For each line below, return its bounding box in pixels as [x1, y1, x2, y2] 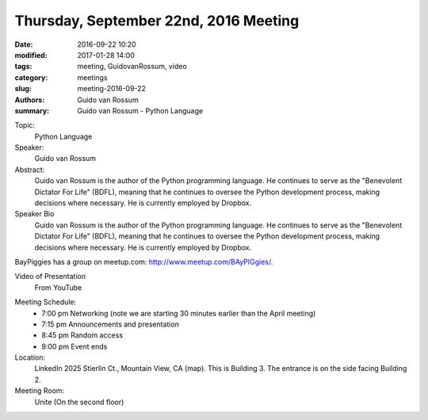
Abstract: [14, 165, 45, 174]
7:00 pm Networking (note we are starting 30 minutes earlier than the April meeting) [41, 308, 316, 318]
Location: [14, 353, 45, 362]
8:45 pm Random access [41, 330, 123, 340]
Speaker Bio [14, 209, 55, 219]
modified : [14, 50, 48, 59]
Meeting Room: [14, 386, 65, 395]
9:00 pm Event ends [41, 342, 108, 351]
